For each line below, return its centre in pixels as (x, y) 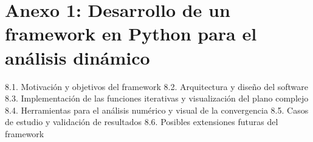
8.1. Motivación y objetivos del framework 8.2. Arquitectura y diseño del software (156, 86)
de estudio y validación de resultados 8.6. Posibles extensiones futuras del (142, 122)
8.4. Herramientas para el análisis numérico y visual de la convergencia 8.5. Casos (157, 110)
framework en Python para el (131, 34)
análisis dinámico (77, 57)
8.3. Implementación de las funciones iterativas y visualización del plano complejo (157, 98)
